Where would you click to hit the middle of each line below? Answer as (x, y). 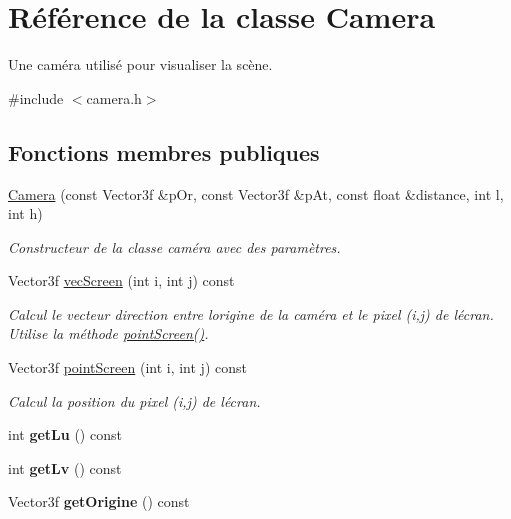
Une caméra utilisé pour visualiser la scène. (140, 64)
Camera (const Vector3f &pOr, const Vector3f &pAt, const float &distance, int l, (256, 193)
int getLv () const (65, 467)
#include (36, 97)
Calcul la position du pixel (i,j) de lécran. (134, 400)
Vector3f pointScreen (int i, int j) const (127, 367)
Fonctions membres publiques (164, 151)
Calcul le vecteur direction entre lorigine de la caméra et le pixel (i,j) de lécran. (251, 313)
